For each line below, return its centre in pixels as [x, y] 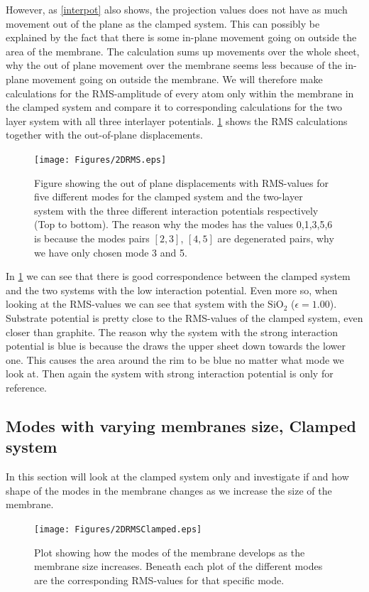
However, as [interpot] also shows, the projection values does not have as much [177, 9]
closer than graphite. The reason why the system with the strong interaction [172, 332]
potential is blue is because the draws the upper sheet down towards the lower [176, 346]
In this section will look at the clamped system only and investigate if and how [177, 477]
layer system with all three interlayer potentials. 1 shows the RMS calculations [177, 120]
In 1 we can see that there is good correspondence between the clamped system [178, 276]
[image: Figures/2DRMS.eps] [100, 160]
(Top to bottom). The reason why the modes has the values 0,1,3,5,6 [183, 224]
